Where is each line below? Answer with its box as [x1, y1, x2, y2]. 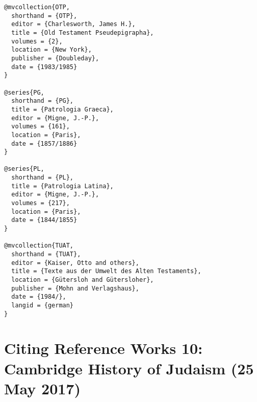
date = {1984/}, [11, 293, 66, 301]
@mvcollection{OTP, [4, 4, 70, 11]
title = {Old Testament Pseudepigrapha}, [11, 29, 154, 36]
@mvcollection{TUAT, [4, 242, 74, 250]
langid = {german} [11, 301, 74, 309]
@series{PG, [4, 88, 44, 96]
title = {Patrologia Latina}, [11, 182, 114, 190]
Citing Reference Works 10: [4, 338, 203, 359]
